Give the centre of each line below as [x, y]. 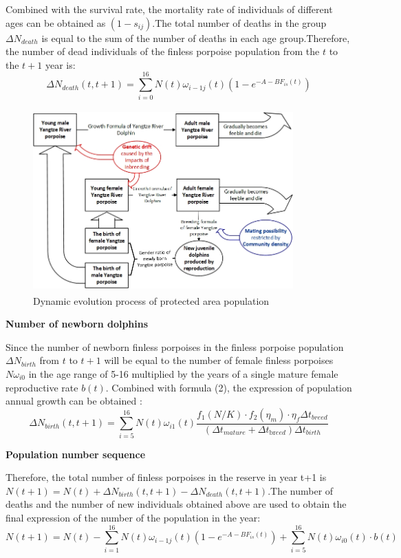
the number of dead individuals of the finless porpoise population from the [163, 51]
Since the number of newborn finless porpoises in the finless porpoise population [175, 346]
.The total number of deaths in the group [239, 22]
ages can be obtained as [56, 22]
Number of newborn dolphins [77, 324]
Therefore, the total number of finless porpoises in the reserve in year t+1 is [166, 477]
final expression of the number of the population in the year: [133, 517]
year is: [60, 64]
